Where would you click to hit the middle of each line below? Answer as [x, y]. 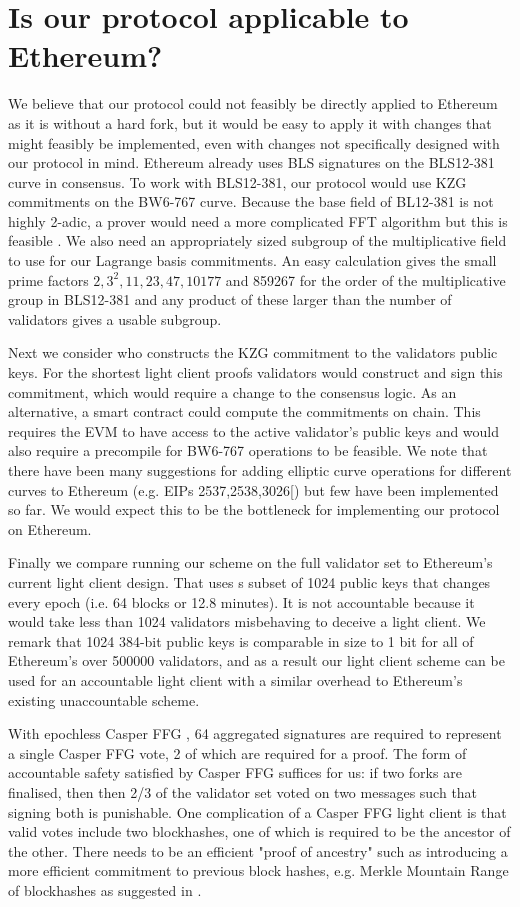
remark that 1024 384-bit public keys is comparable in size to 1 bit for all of [241, 640]
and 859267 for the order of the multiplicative [365, 279]
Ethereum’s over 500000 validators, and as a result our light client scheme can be [256, 660]
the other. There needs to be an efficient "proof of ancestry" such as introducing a [258, 850]
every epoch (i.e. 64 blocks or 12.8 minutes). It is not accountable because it [241, 601]
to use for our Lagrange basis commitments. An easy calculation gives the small [252, 260]
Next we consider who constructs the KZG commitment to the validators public [253, 352]
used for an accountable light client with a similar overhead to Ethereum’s [235, 679]
